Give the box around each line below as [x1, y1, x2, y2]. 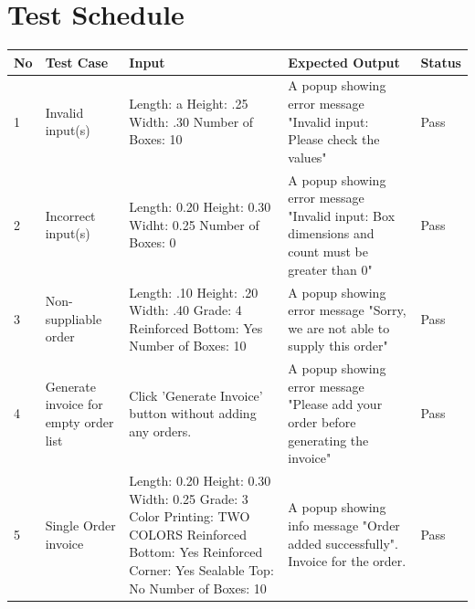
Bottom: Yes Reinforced [129, 542, 263, 562]
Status [420, 52, 461, 71]
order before [288, 412, 356, 431]
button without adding [129, 404, 257, 423]
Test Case [45, 52, 109, 71]
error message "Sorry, [288, 300, 406, 320]
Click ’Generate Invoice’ [129, 385, 263, 404]
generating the [288, 430, 369, 449]
